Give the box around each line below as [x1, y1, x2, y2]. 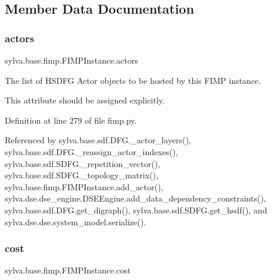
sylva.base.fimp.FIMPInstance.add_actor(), [5, 180, 164, 193]
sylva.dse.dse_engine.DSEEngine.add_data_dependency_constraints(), [5, 192, 266, 205]
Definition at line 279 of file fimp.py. [5, 114, 137, 126]
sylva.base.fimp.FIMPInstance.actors [5, 54, 138, 66]
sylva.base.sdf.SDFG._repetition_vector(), [5, 157, 161, 169]
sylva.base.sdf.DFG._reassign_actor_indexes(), [5, 145, 179, 158]
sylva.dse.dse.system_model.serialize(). [5, 215, 146, 228]
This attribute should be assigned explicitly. [5, 94, 165, 106]
